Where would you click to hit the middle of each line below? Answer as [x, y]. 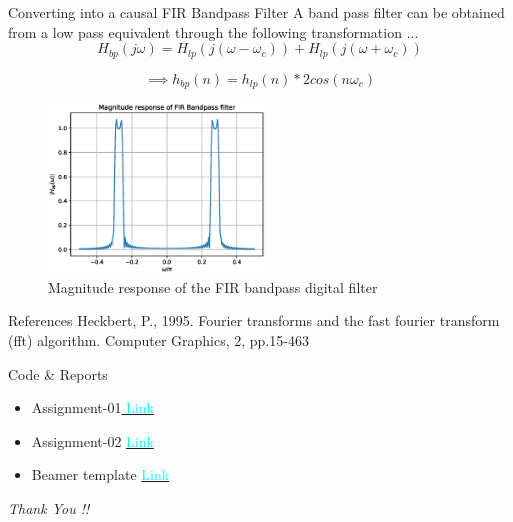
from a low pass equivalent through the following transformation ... [213, 31]
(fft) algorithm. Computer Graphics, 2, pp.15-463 [158, 340]
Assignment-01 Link [92, 407]
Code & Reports [58, 373]
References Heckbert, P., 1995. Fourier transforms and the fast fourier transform [254, 320]
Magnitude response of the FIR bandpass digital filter [213, 286]
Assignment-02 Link [92, 440]
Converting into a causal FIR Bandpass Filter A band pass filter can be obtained [256, 12]
